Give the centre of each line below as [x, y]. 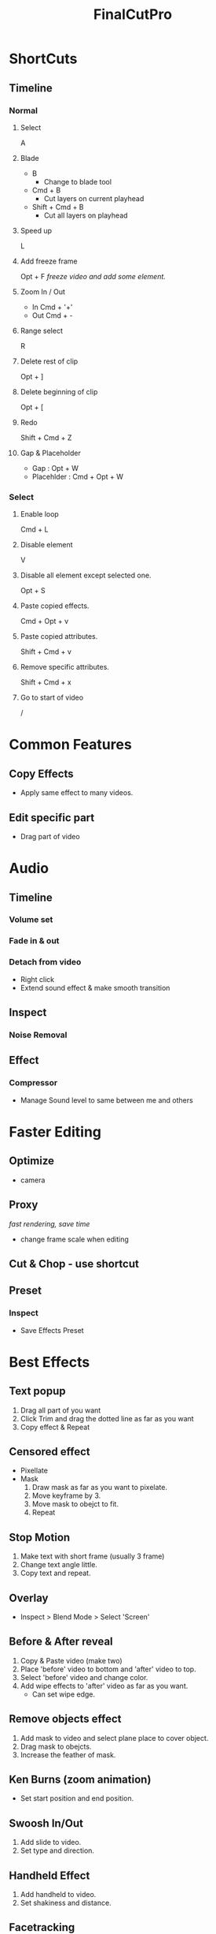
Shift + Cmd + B [58, 207]
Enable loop [40, 514]
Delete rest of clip [49, 361]
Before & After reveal [61, 1642]
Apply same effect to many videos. [77, 793]
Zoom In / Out [43, 291]
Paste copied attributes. [59, 637]
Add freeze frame [49, 261]
